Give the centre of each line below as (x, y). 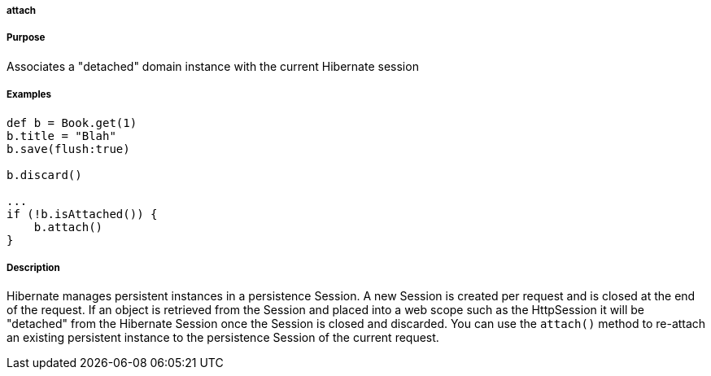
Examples (29, 95)
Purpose (26, 38)
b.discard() (44, 175)
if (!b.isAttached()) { (82, 214)
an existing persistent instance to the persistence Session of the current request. (223, 338)
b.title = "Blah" (61, 136)
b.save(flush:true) (68, 149)
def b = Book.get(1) (72, 122)
